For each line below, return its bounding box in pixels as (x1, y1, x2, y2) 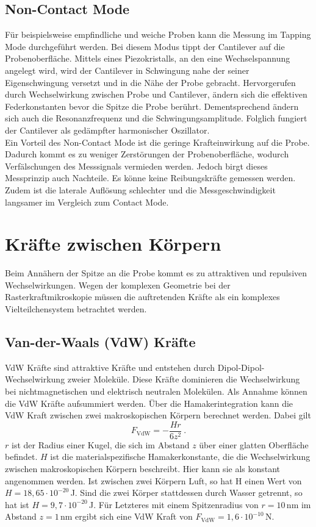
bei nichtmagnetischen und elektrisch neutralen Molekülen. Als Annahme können (5, 385, 307, 397)
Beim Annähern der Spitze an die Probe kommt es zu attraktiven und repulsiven (5, 267, 307, 279)
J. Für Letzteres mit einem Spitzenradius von (89, 498, 259, 511)
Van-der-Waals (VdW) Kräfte (5, 332, 196, 351)
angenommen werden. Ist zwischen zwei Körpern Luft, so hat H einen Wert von (5, 474, 302, 487)
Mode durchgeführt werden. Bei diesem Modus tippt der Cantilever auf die (5, 40, 285, 52)
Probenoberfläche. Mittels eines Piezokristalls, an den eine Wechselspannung (5, 52, 290, 65)
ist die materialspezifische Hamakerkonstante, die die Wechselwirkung (50, 450, 311, 463)
